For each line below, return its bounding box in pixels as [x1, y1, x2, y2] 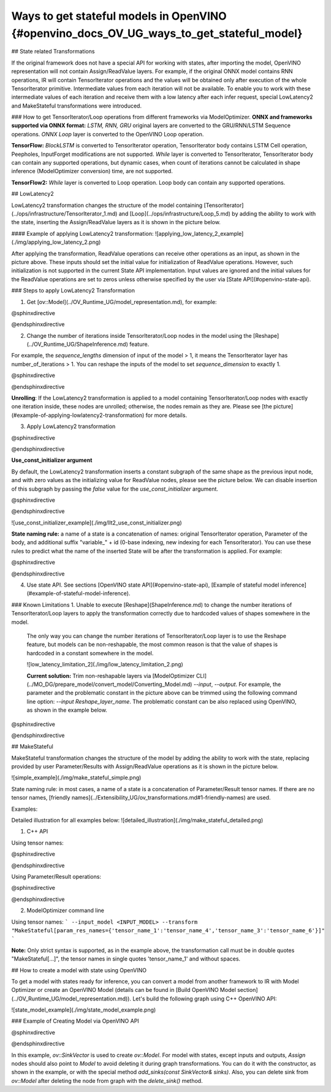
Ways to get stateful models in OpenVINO [11, 9, 227, 23]
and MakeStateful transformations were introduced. [11, 102, 142, 109]
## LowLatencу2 [11, 190, 55, 198]
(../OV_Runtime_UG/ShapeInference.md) [26, 341, 128, 348]
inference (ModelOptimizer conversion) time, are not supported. [11, 168, 173, 175]
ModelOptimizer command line [26, 907, 104, 915]
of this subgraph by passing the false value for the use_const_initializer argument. [11, 485, 219, 493]
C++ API [26, 828, 48, 835]
